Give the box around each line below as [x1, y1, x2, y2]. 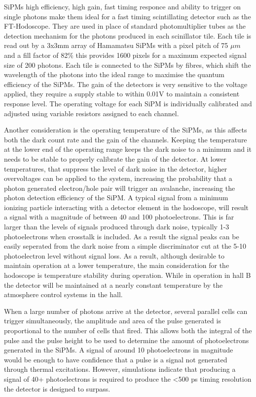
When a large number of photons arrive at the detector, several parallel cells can [4, 306, 248, 316]
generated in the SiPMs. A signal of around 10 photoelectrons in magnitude [4, 345, 233, 355]
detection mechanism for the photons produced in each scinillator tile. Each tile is [4, 30, 252, 41]
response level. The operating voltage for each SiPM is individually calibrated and [4, 98, 252, 108]
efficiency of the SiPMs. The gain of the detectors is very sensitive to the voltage [4, 79, 248, 89]
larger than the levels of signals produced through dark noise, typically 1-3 [4, 221, 229, 232]
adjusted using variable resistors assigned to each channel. [4, 108, 179, 118]
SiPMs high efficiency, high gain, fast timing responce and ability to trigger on [4, 1, 241, 11]
